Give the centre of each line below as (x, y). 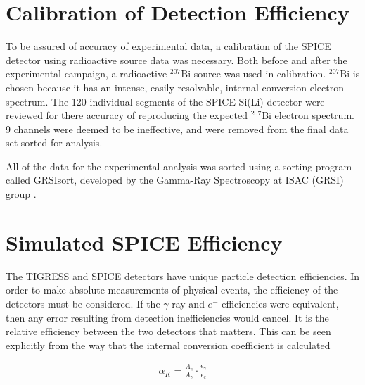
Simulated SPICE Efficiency (144, 242)
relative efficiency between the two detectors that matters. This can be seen (168, 331)
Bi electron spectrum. (308, 115)
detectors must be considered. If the (83, 303)
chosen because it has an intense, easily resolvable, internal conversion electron (175, 87)
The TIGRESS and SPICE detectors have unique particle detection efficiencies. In (183, 276)
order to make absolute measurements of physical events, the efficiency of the (172, 290)
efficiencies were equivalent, (280, 303)
